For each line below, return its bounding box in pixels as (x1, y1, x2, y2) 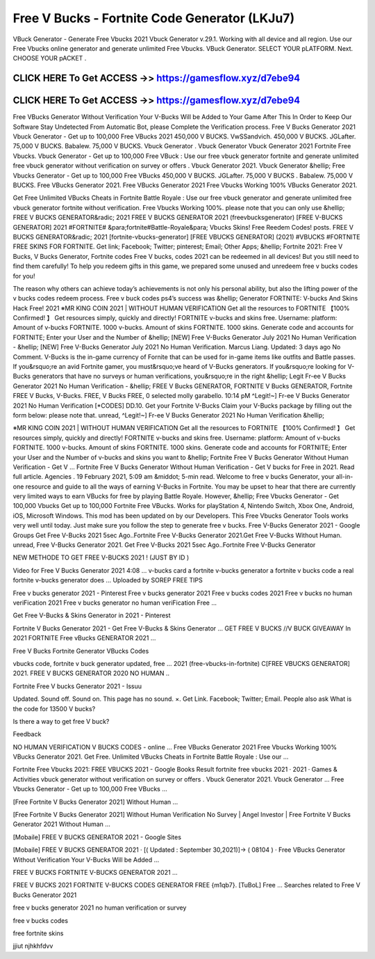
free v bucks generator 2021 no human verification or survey (12, 903, 187, 912)
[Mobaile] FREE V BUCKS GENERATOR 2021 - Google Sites (12, 832, 182, 841)
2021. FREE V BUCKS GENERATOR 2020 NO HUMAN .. (12, 669, 170, 678)
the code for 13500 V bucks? (12, 704, 96, 713)
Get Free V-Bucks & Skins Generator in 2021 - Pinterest (12, 611, 171, 619)
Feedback (12, 730, 42, 738)
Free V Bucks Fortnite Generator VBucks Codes (12, 647, 149, 655)
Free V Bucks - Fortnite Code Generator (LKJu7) (12, 10, 295, 26)
